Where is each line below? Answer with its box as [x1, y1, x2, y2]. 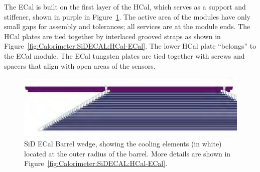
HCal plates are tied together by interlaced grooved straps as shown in [4, 31, 221, 41]
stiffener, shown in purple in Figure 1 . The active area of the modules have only [4, 11, 250, 22]
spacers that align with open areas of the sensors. [4, 60, 156, 71]
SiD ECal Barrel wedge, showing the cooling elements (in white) [24, 138, 222, 148]
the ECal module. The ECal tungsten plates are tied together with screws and [4, 50, 245, 61]
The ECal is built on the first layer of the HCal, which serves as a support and [4, 2, 246, 12]
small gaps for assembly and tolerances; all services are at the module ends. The [4, 21, 250, 32]
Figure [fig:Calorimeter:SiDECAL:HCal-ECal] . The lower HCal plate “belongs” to [4, 41, 256, 51]
